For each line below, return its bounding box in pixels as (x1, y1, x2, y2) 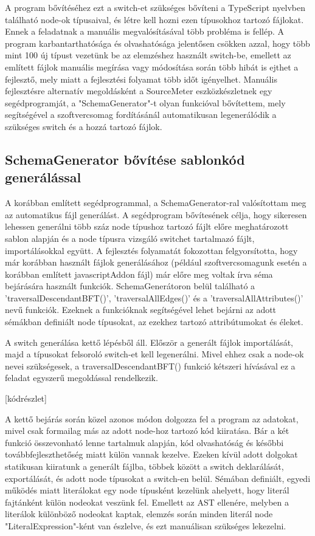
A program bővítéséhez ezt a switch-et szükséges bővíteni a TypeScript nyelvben (5, 1, 305, 13)
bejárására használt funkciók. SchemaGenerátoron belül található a (5, 280, 255, 292)
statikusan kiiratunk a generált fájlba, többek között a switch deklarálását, (5, 460, 284, 472)
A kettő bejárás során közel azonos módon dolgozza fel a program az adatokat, (5, 412, 299, 425)
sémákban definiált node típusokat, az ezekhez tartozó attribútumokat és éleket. (5, 315, 303, 328)
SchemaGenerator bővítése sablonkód (5, 149, 245, 168)
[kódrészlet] (5, 392, 47, 405)
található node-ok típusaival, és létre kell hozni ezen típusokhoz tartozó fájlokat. (5, 13, 304, 26)
